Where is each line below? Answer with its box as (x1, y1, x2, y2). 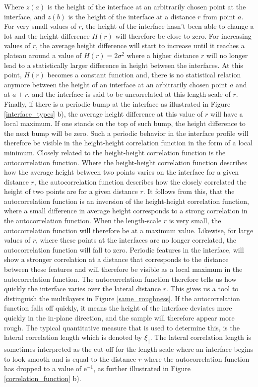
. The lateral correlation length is (150, 332, 251, 342)
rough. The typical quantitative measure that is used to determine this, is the (4, 322, 240, 332)
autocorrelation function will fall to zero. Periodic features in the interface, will (4, 244, 244, 255)
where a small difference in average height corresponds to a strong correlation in (4, 205, 248, 216)
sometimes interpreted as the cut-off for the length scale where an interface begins (4, 343, 254, 354)
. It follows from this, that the (143, 186, 235, 196)
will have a (210, 108, 243, 119)
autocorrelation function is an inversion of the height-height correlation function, (4, 195, 249, 206)
